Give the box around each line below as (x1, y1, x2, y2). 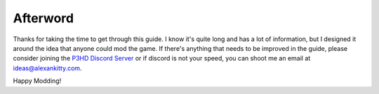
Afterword (13, 10, 74, 26)
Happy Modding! (13, 77, 62, 85)
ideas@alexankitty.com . (13, 63, 82, 72)
